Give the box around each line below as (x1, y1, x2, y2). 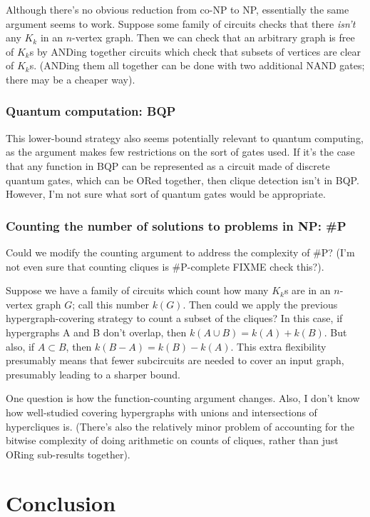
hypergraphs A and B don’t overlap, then (6, 324, 187, 339)
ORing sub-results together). (6, 446, 130, 461)
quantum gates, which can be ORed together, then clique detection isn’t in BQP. (6, 172, 359, 187)
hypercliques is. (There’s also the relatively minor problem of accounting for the (6, 418, 354, 433)
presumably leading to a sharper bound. (6, 366, 180, 381)
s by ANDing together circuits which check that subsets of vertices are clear (29, 44, 361, 59)
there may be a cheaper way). (6, 71, 135, 86)
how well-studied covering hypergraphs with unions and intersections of (6, 404, 317, 419)
